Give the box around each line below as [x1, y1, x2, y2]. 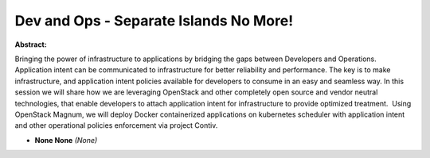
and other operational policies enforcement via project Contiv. [14, 121, 218, 130]
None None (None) [34, 135, 98, 145]
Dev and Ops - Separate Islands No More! [14, 12, 294, 29]
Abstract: [14, 40, 47, 49]
